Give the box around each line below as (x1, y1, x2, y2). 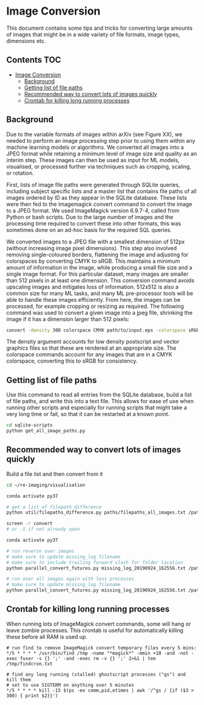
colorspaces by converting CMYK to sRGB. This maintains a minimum (6, 257, 180, 265)
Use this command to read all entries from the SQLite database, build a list (6, 391, 192, 398)
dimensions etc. (6, 37, 47, 44)
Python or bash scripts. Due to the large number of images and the (6, 213, 174, 220)
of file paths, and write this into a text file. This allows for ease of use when (6, 398, 194, 405)
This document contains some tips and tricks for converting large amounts (6, 24, 193, 32)
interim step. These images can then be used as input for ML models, (6, 156, 180, 163)
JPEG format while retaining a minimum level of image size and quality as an (6, 150, 197, 157)
